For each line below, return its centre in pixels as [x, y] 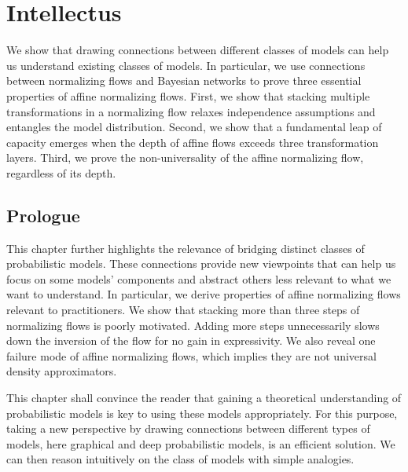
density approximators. [62, 371]
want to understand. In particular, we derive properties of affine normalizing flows [204, 294]
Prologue [43, 215]
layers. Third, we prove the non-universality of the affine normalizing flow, [185, 157]
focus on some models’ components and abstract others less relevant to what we [199, 278]
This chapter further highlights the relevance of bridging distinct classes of [186, 248]
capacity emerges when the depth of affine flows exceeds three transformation [193, 142]
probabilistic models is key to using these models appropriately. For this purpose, [202, 413]
